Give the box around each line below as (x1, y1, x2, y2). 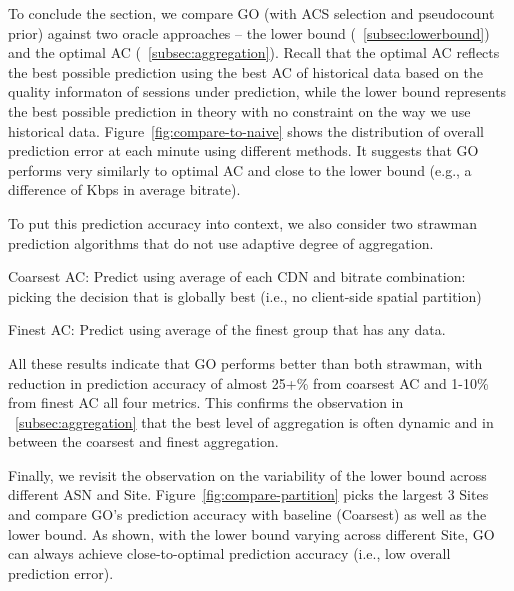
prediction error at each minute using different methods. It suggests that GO (8, 140, 479, 161)
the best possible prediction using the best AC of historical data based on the (8, 61, 484, 82)
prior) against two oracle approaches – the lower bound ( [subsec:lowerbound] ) (8, 22, 490, 43)
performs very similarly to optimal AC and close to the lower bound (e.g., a (8, 159, 472, 180)
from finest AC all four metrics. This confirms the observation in (8, 392, 404, 413)
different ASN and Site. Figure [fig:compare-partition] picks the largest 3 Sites (8, 484, 489, 505)
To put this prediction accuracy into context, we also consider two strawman (8, 212, 478, 233)
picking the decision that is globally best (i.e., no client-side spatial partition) (8, 285, 482, 306)
